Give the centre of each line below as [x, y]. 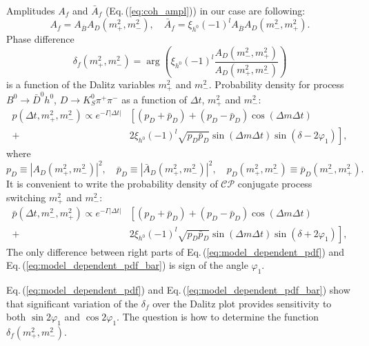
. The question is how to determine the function [218, 317]
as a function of [154, 99]
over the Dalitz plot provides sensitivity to [242, 303]
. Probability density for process [276, 84]
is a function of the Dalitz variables [81, 84]
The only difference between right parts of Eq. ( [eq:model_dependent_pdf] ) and [176, 251]
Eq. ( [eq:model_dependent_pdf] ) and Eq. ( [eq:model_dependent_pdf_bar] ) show [178, 289]
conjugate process [275, 184]
